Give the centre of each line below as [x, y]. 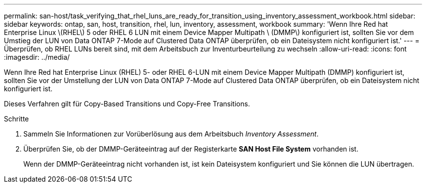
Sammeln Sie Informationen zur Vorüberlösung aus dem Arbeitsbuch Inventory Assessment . [171, 134]
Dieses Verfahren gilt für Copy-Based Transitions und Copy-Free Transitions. [127, 104]
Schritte [17, 119]
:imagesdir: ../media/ [37, 57]
